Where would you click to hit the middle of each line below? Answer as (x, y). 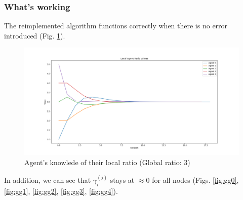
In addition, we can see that (48, 180)
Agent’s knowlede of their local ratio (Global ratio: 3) (107, 162)
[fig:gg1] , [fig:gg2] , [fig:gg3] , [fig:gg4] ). (61, 191)
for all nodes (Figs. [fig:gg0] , (195, 180)
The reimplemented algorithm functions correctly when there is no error (116, 26)
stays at (122, 180)
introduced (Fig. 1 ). (35, 35)
